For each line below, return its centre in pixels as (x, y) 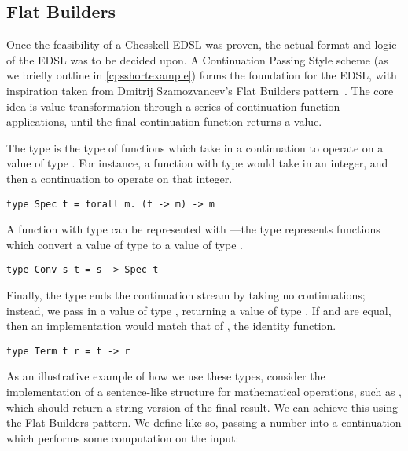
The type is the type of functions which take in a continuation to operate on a (195, 147)
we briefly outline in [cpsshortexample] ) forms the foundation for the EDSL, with (202, 75)
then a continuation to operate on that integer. (119, 178)
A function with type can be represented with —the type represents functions (193, 229)
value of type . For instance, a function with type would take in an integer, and (197, 163)
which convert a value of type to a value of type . (125, 244)
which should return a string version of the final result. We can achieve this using (202, 407)
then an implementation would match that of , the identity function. (171, 326)
